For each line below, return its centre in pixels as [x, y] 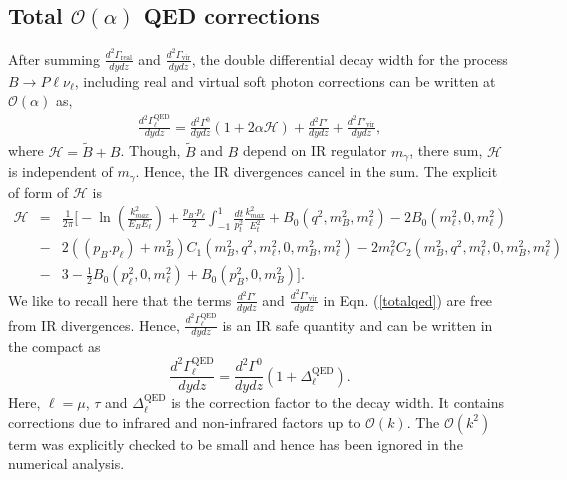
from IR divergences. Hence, [94, 324]
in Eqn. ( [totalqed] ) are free [408, 299]
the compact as [54, 346]
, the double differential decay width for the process [349, 58]
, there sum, [446, 150]
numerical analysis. [66, 463]
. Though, [150, 150]
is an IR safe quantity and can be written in [357, 324]
